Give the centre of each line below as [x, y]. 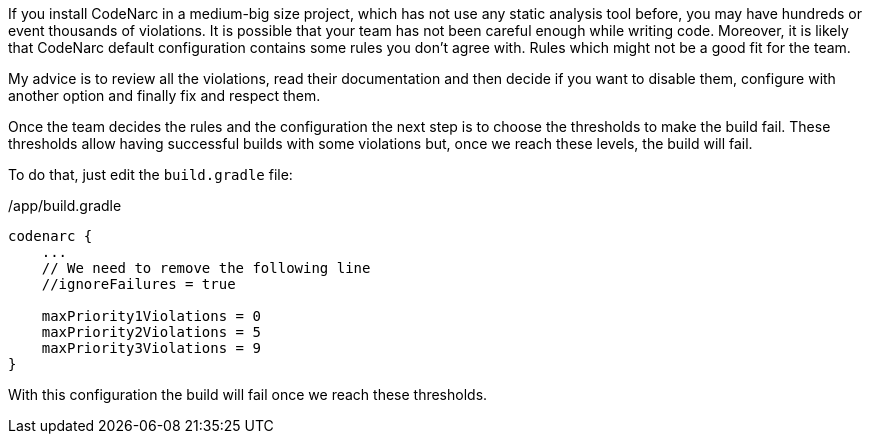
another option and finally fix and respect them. [164, 95]
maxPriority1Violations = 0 [151, 316]
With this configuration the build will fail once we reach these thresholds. [248, 394]
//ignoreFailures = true [138, 284]
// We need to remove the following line [206, 268]
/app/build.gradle [65, 205]
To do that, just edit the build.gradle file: [150, 174]
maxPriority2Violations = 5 [151, 332]
